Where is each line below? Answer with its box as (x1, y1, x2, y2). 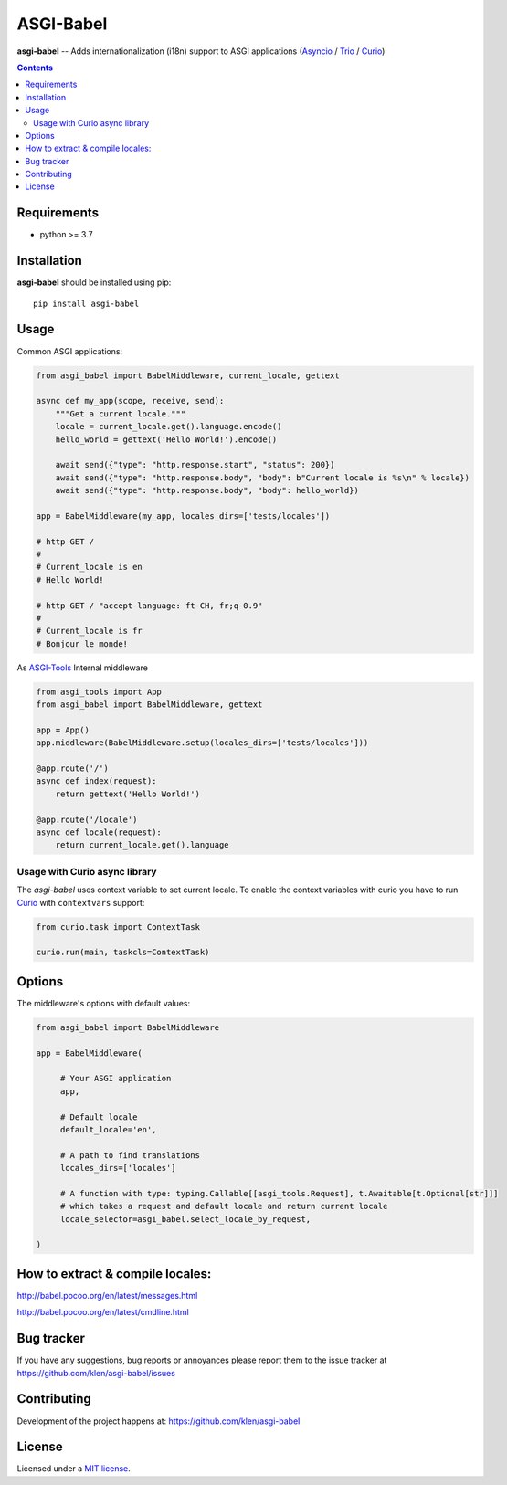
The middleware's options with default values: (16, 997, 191, 1008)
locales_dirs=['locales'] (59, 1163, 177, 1174)
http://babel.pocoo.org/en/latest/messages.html (16, 1290, 198, 1301)
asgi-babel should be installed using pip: (16, 277, 172, 288)
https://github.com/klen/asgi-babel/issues (16, 1367, 175, 1378)
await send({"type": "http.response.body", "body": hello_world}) (55, 485, 360, 496)
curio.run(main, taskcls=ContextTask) (36, 947, 210, 958)
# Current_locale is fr (36, 626, 143, 637)
